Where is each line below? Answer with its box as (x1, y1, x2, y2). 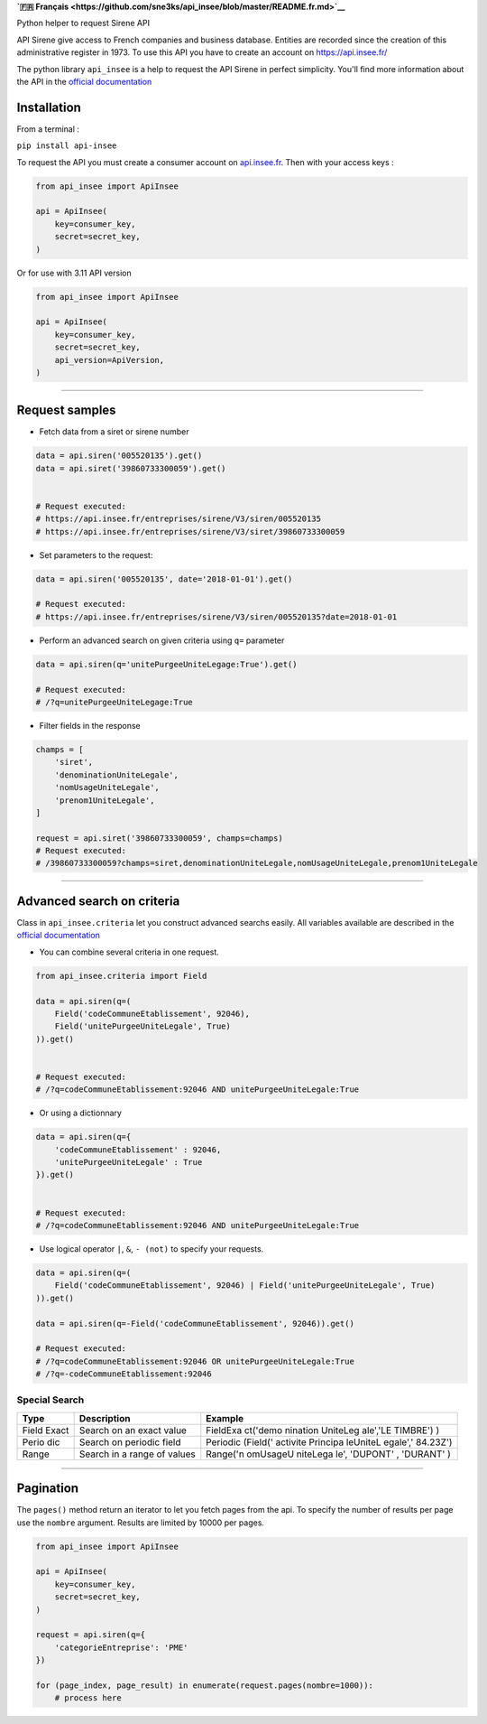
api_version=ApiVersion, (54, 355, 165, 365)
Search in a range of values (78, 1448, 196, 1460)
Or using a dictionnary (39, 1107, 122, 1119)
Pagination (16, 1481, 79, 1496)
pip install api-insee (16, 141, 117, 151)
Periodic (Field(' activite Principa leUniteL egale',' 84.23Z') (206, 1436, 453, 1449)
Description (78, 1412, 131, 1424)
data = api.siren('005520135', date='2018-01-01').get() (35, 573, 293, 584)
